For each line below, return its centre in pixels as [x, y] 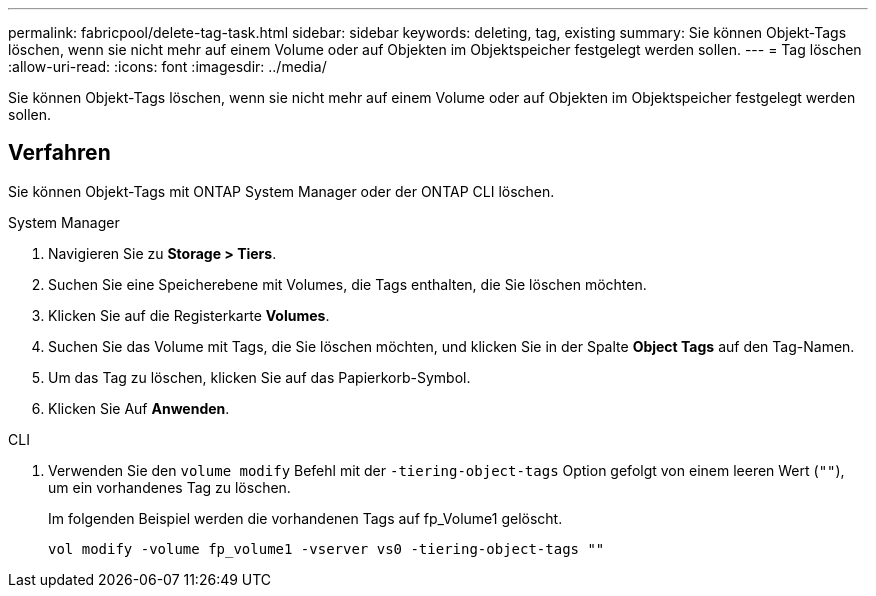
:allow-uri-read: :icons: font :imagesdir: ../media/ [167, 66]
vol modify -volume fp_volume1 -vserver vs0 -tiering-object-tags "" [326, 548]
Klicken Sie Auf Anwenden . [139, 408]
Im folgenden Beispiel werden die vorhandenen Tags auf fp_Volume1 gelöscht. [305, 518]
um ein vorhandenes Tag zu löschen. [169, 487]
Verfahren [59, 153]
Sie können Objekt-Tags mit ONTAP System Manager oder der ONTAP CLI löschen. [281, 191]
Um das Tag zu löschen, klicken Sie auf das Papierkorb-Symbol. [259, 377]
